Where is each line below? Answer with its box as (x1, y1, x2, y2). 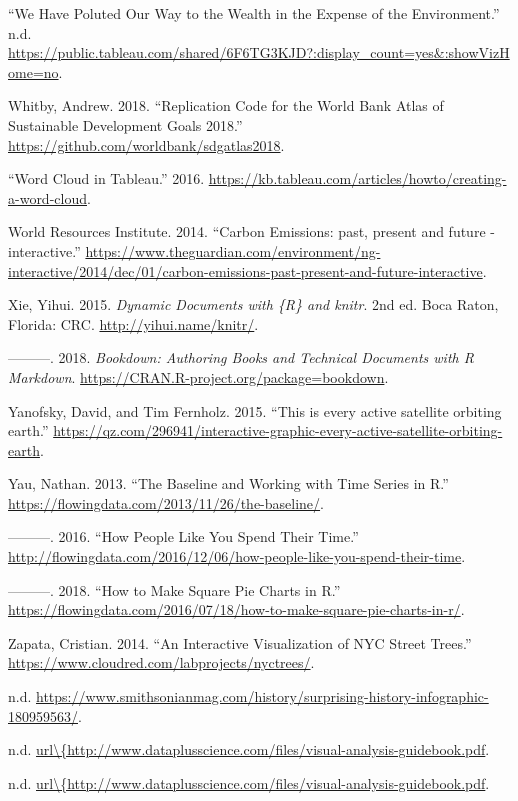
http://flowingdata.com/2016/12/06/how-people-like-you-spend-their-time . (8, 546, 466, 567)
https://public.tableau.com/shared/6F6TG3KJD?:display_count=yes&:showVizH (8, 42, 510, 63)
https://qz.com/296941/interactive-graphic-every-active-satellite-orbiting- (53, 420, 503, 441)
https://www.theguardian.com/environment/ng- (85, 240, 381, 261)
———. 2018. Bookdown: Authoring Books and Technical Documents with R (8, 347, 474, 368)
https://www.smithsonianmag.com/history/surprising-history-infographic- (36, 686, 489, 707)
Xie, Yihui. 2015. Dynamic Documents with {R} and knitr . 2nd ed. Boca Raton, (8, 294, 499, 315)
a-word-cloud (8, 187, 87, 208)
